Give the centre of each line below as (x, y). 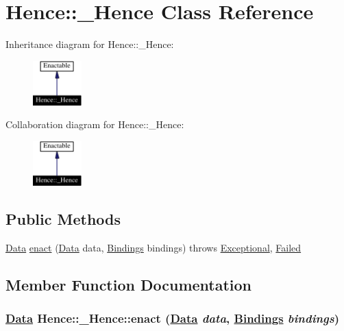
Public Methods (63, 218)
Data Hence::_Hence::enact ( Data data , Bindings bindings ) (173, 318)
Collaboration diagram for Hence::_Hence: (95, 124)
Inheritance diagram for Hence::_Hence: (90, 44)
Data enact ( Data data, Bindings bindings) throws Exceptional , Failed (153, 247)
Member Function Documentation (129, 284)
